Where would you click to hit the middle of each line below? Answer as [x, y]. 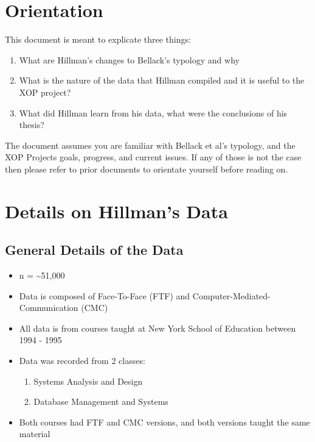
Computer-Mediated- [231, 295]
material [35, 434]
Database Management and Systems [101, 401]
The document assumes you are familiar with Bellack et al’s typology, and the [150, 145]
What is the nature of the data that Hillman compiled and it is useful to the [162, 80]
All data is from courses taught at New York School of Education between [157, 328]
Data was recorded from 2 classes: [82, 361]
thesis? [32, 125]
